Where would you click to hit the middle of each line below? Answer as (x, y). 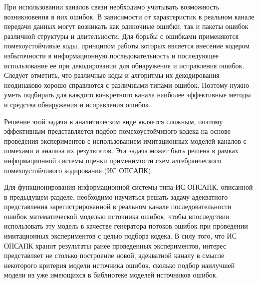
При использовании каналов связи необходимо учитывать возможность (112, 6)
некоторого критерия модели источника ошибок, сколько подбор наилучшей (120, 265)
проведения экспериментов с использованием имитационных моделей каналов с (125, 141)
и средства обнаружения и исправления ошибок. (77, 104)
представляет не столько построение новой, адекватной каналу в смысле (114, 255)
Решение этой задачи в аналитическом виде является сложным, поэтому (114, 121)
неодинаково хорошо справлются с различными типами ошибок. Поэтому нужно (127, 85)
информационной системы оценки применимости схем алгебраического (113, 160)
